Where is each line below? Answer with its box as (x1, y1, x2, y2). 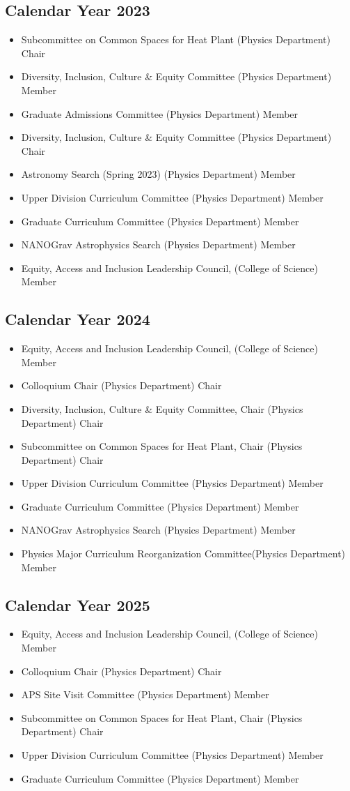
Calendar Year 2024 (5, 308, 150, 330)
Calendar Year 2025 (5, 594, 150, 615)
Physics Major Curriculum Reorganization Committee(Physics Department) (21, 546, 346, 561)
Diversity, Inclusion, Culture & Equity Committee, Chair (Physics (21, 401, 303, 416)
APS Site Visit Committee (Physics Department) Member (21, 687, 269, 702)
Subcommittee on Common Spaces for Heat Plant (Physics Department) (21, 32, 331, 47)
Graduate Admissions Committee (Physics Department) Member (21, 106, 299, 121)
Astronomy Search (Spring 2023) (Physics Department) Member (21, 167, 296, 181)
